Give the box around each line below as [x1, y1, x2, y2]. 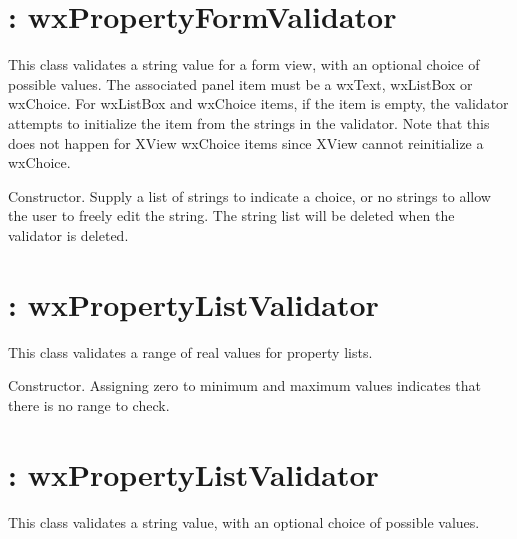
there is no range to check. [8, 394, 170, 415]
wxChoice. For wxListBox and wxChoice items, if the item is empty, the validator [8, 93, 509, 114]
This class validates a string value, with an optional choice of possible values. [8, 511, 480, 532]
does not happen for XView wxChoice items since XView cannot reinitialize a [8, 132, 484, 153]
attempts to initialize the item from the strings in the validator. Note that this [8, 112, 490, 133]
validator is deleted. [8, 224, 129, 245]
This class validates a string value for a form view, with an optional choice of [8, 54, 480, 75]
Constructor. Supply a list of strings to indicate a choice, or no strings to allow [8, 185, 491, 206]
